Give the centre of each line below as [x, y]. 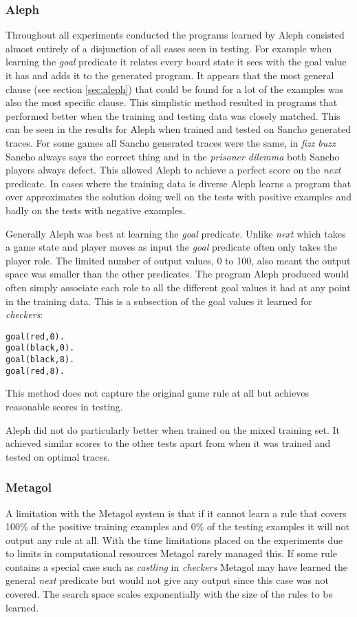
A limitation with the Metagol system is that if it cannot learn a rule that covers [176, 513]
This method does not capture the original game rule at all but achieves [157, 393]
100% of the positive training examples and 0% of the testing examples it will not [178, 526]
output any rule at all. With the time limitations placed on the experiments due [174, 540]
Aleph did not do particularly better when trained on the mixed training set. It [173, 429]
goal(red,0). [35, 336]
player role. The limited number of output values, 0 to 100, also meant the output [178, 260]
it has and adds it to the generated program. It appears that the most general [170, 75]
